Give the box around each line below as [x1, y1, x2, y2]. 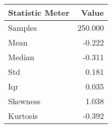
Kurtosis [8, 110, 38, 121]
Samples [8, 22, 37, 33]
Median [8, 51, 35, 63]
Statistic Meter [8, 7, 70, 18]
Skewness [8, 95, 41, 107]
